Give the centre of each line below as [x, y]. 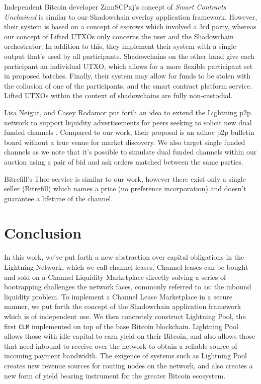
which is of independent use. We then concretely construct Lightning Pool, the [125, 316]
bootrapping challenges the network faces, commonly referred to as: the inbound [128, 287]
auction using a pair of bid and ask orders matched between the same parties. [124, 161]
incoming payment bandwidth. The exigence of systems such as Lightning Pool [125, 356]
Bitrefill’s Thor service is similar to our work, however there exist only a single [125, 178]
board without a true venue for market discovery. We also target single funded [125, 142]
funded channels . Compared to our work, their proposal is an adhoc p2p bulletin [129, 132]
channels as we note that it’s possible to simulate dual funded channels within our [130, 152]
